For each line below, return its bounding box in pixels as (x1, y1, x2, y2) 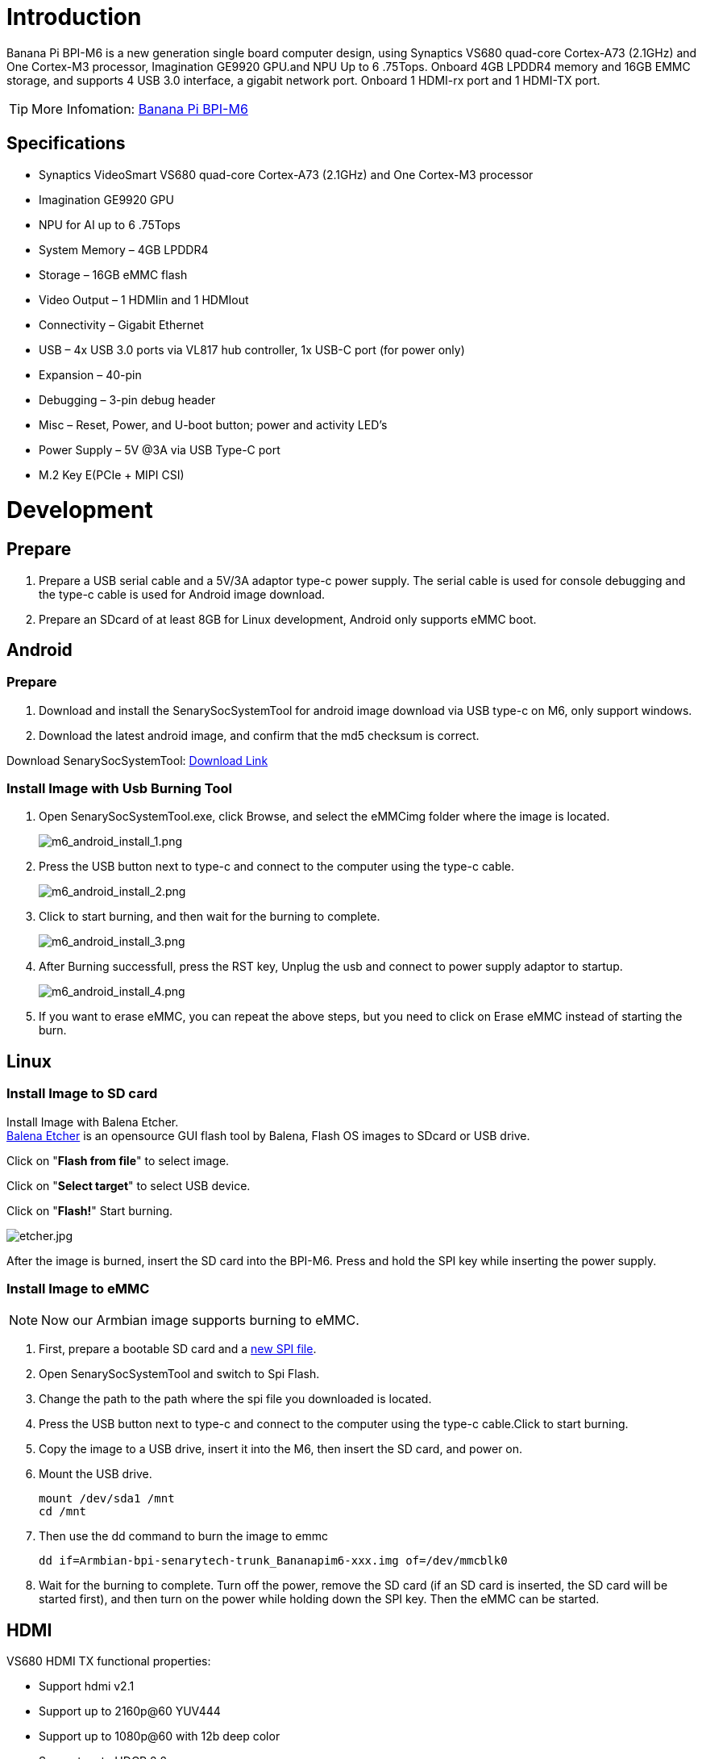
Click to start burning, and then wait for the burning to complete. (39, 909, 380, 924)
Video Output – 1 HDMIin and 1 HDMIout (39, 292, 249, 307)
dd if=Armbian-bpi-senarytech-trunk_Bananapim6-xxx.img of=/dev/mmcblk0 (39, 1554, 508, 1568)
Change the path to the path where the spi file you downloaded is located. (39, 1392, 432, 1406)
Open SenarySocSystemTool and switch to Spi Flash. (39, 1367, 320, 1381)
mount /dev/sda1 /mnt (39, 1492, 175, 1506)
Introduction (6, 3, 142, 31)
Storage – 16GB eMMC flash (39, 267, 188, 282)
